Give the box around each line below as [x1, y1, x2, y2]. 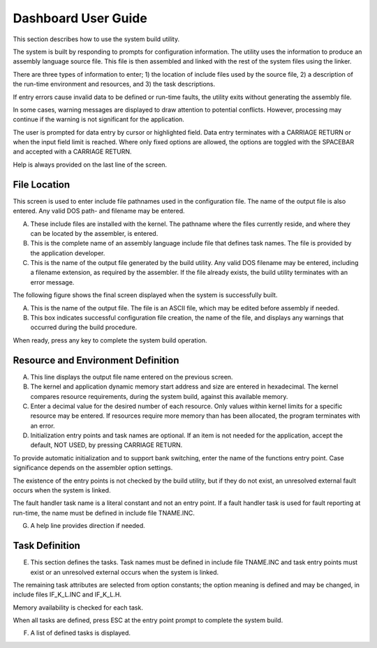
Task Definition [13, 540, 80, 552]
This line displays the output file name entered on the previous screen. [30, 372, 233, 381]
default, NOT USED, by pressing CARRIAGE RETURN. [30, 441, 183, 449]
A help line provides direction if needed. [30, 522, 146, 530]
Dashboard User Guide [13, 10, 148, 26]
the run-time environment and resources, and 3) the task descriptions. [13, 80, 216, 89]
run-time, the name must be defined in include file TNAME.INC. [13, 508, 195, 517]
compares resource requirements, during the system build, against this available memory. [30, 392, 288, 400]
